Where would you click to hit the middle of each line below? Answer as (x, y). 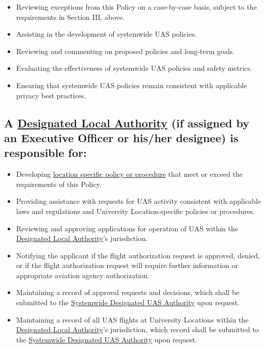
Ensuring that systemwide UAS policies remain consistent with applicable (131, 85)
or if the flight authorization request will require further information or (127, 265)
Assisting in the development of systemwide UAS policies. (106, 34)
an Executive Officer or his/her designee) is (121, 137)
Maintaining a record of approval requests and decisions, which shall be (128, 292)
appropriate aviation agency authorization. (83, 275)
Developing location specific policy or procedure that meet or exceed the (129, 174)
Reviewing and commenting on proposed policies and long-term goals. (125, 51)
